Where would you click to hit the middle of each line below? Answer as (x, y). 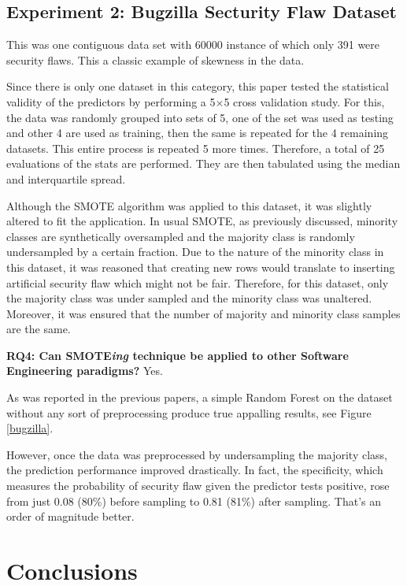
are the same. (39, 329)
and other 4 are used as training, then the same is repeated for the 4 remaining (198, 133)
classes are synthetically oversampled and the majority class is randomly (181, 236)
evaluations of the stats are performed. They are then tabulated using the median (203, 163)
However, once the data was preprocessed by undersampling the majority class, (197, 454)
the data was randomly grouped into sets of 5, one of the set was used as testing (200, 117)
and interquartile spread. (66, 178)
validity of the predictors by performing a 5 (111, 101)
